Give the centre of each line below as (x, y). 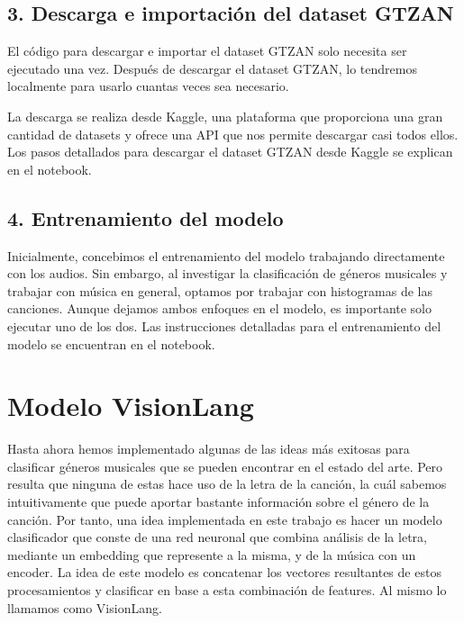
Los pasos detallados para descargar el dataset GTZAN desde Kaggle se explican (230, 152)
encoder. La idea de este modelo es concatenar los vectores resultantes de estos (224, 572)
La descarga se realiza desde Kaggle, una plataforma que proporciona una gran (225, 116)
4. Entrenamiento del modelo (146, 217)
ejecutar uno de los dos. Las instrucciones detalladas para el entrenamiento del (224, 325)
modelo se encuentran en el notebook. (111, 343)
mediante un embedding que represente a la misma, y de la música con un (212, 554)
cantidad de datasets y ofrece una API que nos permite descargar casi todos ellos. (233, 134)
